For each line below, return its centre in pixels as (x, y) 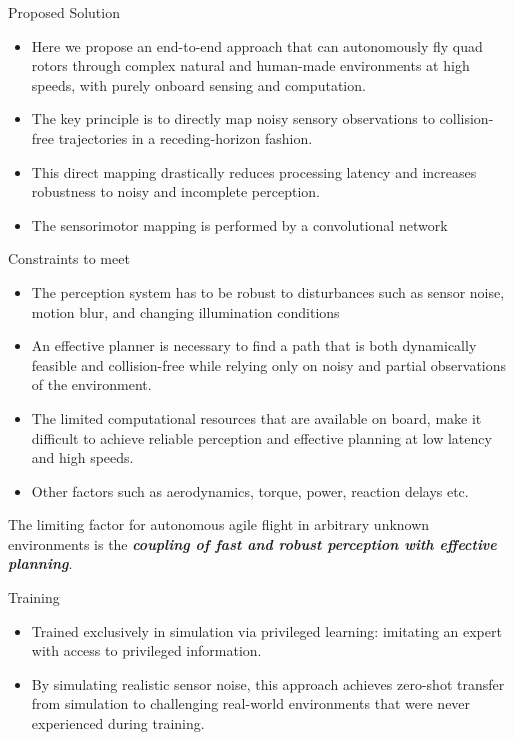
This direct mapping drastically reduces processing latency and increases (254, 171)
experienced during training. (118, 723)
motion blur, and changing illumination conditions (185, 311)
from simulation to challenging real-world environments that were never (251, 703)
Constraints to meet (69, 258)
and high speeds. (82, 457)
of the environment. (91, 384)
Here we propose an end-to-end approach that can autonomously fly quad (257, 45)
